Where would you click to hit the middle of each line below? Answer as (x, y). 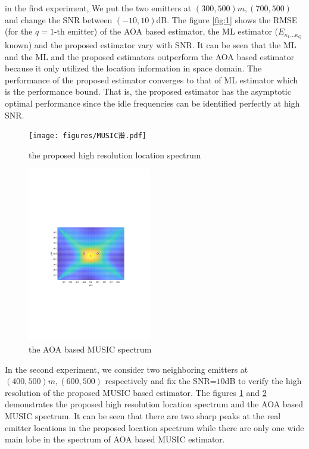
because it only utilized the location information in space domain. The (133, 68)
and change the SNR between (59, 19)
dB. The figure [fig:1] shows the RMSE (227, 19)
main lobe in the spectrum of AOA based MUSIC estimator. (115, 439)
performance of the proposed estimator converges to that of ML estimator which (152, 79)
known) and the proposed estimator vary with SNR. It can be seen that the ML (151, 45)
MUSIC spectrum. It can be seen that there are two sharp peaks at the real (143, 415)
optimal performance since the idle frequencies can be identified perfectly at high (152, 103)
